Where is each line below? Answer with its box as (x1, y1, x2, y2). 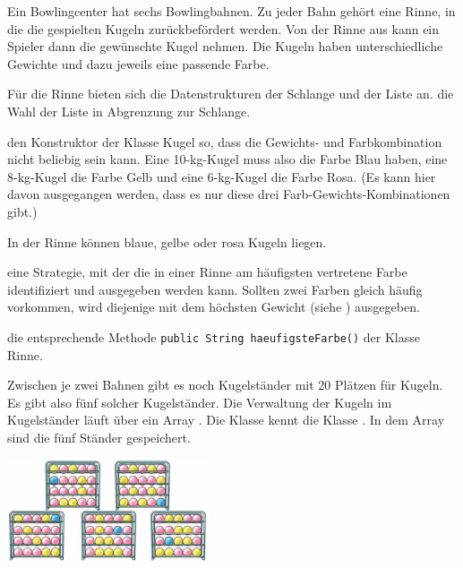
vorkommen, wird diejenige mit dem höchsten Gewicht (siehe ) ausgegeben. (7, 297, 420, 316)
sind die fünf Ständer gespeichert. (7, 427, 191, 446)
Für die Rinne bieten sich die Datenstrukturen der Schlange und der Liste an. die (7, 84, 454, 103)
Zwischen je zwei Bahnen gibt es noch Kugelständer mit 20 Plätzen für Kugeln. (7, 375, 443, 394)
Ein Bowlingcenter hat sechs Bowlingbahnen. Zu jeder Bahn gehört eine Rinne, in (7, 2, 456, 20)
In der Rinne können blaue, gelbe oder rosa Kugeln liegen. (7, 232, 327, 251)
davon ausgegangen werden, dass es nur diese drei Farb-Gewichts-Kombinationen (7, 185, 450, 203)
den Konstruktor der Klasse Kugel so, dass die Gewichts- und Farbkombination (7, 132, 442, 151)
